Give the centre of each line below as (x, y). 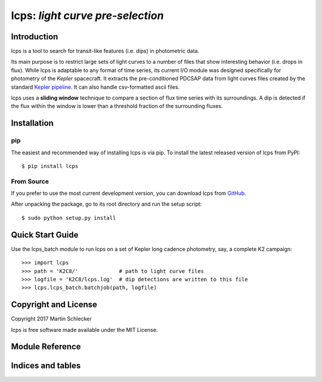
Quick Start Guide (45, 235)
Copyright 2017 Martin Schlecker (51, 319)
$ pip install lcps (50, 166)
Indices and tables (46, 366)
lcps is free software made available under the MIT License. (84, 330)
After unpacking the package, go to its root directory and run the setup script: (106, 204)
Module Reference (46, 347)
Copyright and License (54, 305)
